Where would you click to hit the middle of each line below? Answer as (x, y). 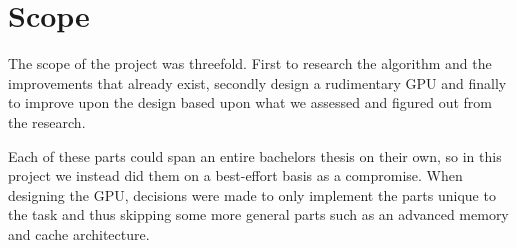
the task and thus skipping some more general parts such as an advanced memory (258, 214)
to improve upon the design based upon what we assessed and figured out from (250, 102)
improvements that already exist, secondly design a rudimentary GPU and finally (257, 82)
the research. (47, 121)
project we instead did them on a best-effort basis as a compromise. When (235, 175)
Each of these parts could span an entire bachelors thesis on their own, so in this (255, 155)
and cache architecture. (79, 233)
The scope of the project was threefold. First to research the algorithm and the (250, 63)
